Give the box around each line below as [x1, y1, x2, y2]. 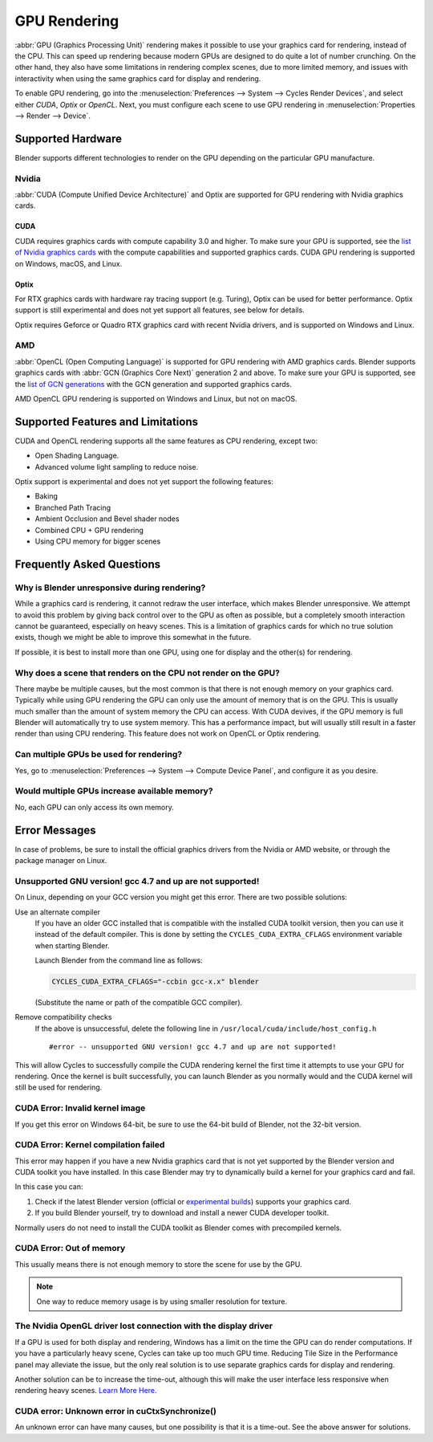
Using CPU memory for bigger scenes [34, 536, 161, 546]
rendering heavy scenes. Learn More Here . [14, 1386, 157, 1395]
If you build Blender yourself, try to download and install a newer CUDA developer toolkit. [34, 1208, 329, 1218]
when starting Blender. [34, 940, 110, 951]
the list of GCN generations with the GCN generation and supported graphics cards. [14, 379, 293, 389]
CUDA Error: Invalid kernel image [14, 1102, 146, 1114]
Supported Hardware [14, 132, 123, 145]
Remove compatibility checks [14, 1012, 112, 1022]
